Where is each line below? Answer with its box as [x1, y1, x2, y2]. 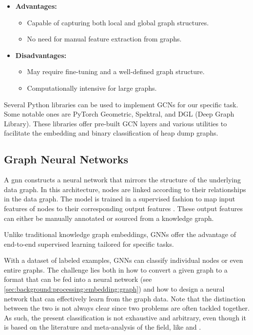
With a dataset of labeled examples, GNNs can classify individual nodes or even [4, 255, 243, 265]
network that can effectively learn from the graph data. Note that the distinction [4, 293, 246, 303]
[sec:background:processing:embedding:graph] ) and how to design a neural [4, 284, 225, 294]
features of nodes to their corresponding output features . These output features [4, 203, 243, 213]
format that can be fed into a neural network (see [4, 274, 152, 284]
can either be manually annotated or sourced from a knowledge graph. [4, 213, 214, 223]
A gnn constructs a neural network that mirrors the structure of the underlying [4, 175, 241, 185]
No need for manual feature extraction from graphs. [27, 34, 182, 44]
